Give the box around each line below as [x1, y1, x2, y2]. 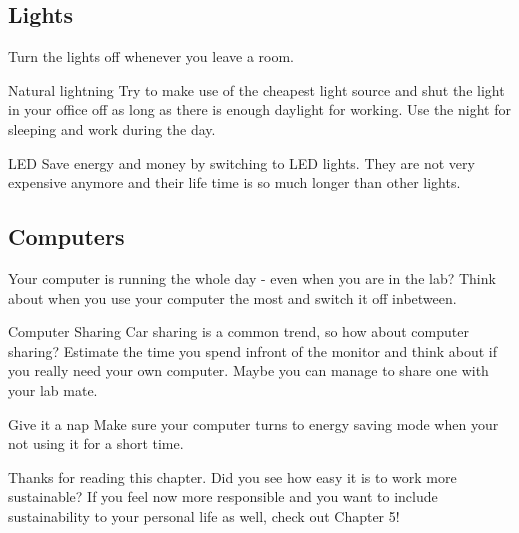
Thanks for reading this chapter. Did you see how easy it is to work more [8, 466, 457, 487]
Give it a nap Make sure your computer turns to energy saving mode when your [8, 413, 499, 434]
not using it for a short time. [8, 433, 184, 454]
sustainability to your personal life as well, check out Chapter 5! [8, 505, 400, 526]
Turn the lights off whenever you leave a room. [8, 46, 295, 67]
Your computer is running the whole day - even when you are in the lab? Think [8, 267, 496, 288]
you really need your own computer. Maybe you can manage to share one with [8, 360, 489, 381]
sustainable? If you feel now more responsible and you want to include [8, 486, 438, 507]
